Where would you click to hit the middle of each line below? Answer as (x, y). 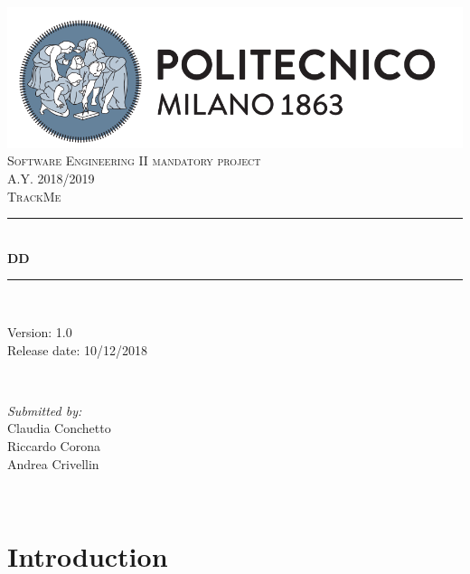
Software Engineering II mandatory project (134, 160)
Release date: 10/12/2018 (78, 349)
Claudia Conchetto (59, 428)
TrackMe (34, 196)
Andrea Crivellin (53, 463)
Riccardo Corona (54, 446)
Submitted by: (45, 410)
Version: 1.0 (40, 332)
